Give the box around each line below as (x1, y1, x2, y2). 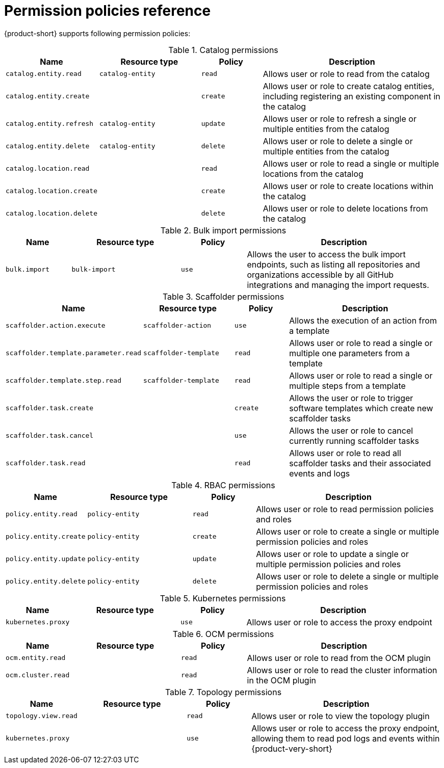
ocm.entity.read (6, 654, 66, 662)
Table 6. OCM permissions (172, 628, 274, 639)
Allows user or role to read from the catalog (263, 68, 430, 79)
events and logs (289, 468, 350, 479)
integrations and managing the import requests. (247, 279, 429, 290)
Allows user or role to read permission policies (256, 504, 434, 514)
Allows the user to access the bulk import (247, 249, 406, 259)
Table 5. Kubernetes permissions (160, 593, 286, 603)
